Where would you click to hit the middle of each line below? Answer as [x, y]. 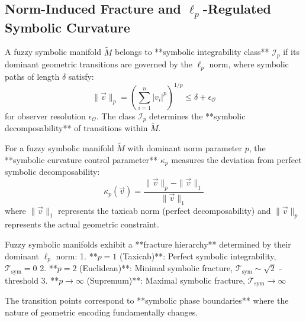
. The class [116, 116]
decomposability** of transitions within [76, 128]
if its [291, 52]
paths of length [32, 76]
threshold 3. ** [32, 280]
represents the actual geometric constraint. [82, 224]
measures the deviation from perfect [236, 159]
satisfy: [81, 76]
